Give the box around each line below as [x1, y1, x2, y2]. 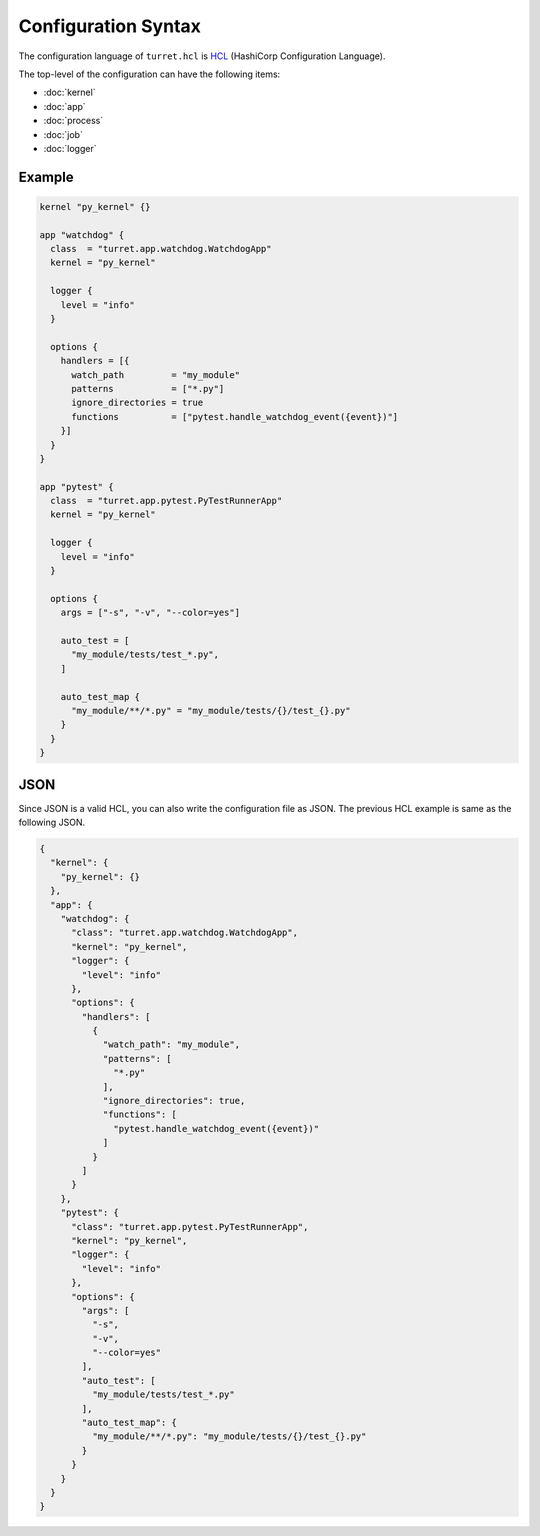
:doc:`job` [43, 128, 84, 140]
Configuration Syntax [18, 15, 202, 37]
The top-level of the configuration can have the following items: [18, 68, 281, 80]
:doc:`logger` [43, 142, 97, 154]
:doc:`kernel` [43, 86, 96, 99]
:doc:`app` [43, 100, 87, 112]
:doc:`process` [43, 115, 104, 127]
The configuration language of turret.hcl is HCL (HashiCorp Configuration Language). [18, 50, 386, 62]
